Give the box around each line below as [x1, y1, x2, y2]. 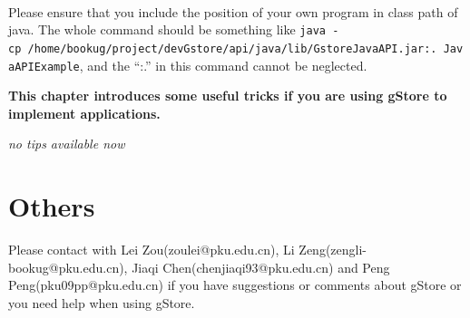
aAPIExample [8, 60, 80, 73]
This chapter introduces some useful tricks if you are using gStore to [8, 86, 447, 105]
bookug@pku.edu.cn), [8, 257, 128, 276]
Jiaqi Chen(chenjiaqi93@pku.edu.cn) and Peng [132, 257, 390, 276]
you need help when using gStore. [8, 293, 195, 312]
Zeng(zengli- [299, 240, 367, 259]
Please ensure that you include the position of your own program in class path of [8, 2, 458, 21]
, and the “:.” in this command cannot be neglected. [79, 55, 367, 74]
